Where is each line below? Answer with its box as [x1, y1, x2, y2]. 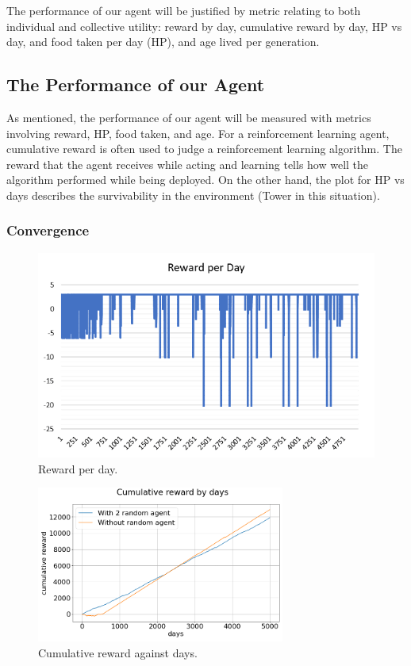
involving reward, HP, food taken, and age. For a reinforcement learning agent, [6, 124, 390, 141]
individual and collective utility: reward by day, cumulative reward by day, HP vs [6, 17, 402, 34]
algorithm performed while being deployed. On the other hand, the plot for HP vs [6, 171, 405, 188]
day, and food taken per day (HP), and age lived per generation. [6, 33, 320, 50]
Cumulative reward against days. [38, 644, 198, 660]
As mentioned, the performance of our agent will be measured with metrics [6, 109, 371, 125]
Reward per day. [38, 460, 118, 477]
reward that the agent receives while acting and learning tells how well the [6, 155, 369, 172]
